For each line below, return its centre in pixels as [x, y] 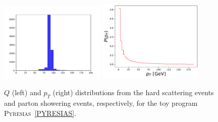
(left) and [26, 92]
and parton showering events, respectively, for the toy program [101, 103]
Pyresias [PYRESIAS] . [40, 113]
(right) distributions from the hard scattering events [133, 92]
